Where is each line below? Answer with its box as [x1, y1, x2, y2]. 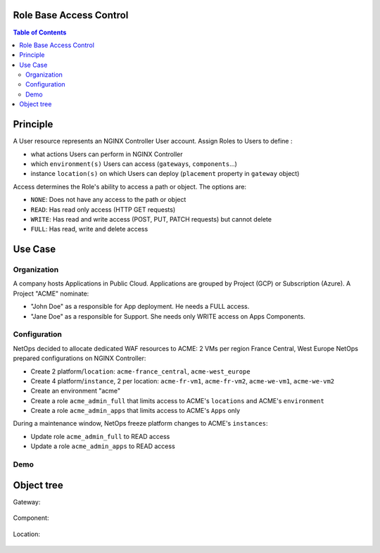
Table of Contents [13, 28, 67, 37]
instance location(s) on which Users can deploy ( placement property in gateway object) [30, 170, 300, 178]
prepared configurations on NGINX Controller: [13, 354, 146, 362]
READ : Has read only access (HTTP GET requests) [30, 205, 176, 214]
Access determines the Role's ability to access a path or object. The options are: [13, 182, 246, 191]
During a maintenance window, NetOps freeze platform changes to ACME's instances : [13, 419, 268, 428]
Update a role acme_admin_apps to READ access [30, 442, 175, 450]
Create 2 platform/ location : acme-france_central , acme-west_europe [30, 367, 251, 376]
